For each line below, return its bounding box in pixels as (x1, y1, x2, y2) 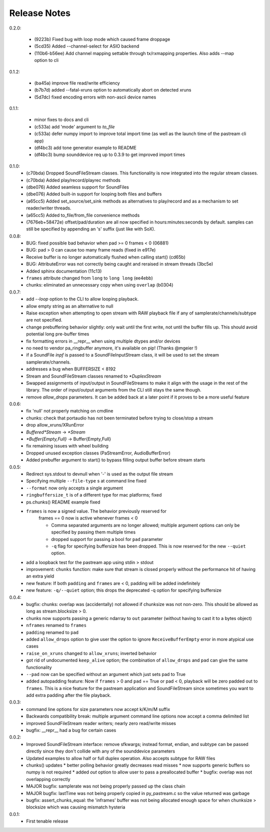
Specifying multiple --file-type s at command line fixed (26, 478, 147, 484)
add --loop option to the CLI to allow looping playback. (26, 296, 139, 302)
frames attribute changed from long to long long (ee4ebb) (26, 275, 153, 281)
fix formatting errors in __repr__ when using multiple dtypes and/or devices (26, 338, 180, 344)
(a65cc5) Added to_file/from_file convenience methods (26, 212, 140, 218)
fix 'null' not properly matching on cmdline (26, 408, 113, 414)
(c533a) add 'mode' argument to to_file (34, 123, 115, 129)
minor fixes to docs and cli (34, 116, 89, 122)
